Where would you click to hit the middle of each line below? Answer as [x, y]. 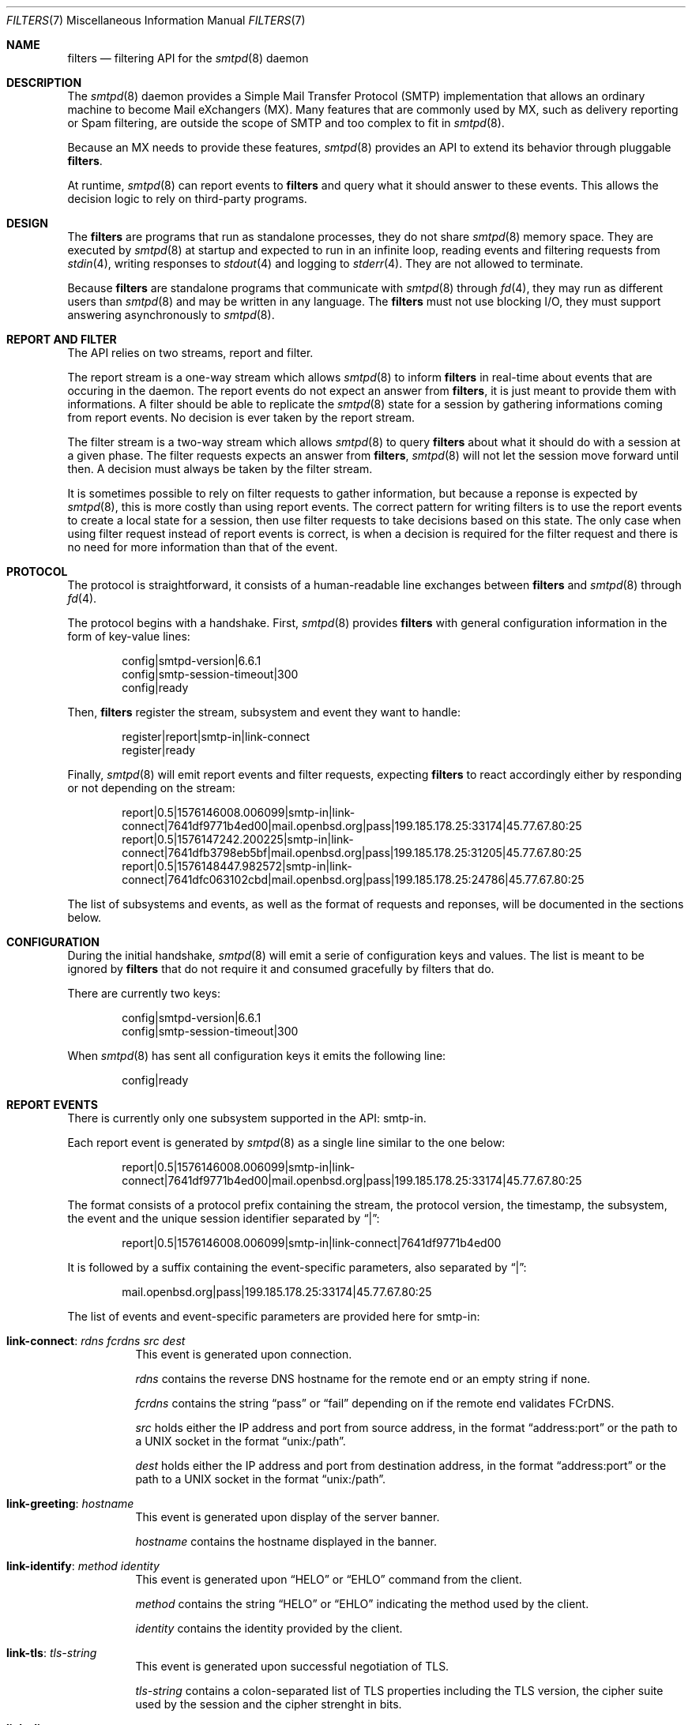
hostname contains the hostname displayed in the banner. [286, 1541]
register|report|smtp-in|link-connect [216, 737]
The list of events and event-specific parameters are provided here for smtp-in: [274, 1316]
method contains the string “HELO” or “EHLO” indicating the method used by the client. [362, 1604]
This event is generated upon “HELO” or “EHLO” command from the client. [329, 1579]
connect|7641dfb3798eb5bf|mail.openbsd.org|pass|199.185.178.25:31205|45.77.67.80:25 [352, 853]
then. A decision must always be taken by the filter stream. [220, 469]
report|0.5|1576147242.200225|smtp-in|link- [238, 839]
